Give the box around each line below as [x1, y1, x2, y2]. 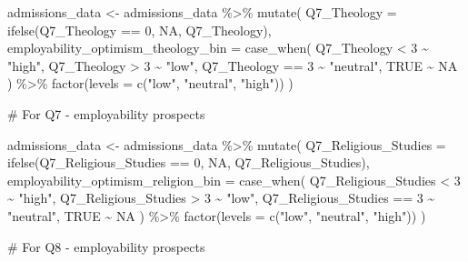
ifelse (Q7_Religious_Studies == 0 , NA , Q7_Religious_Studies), [7, 153, 370, 172]
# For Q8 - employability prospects [7, 237, 205, 256]
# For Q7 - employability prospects [7, 104, 205, 123]
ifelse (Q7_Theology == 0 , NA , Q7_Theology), [7, 20, 272, 39]
